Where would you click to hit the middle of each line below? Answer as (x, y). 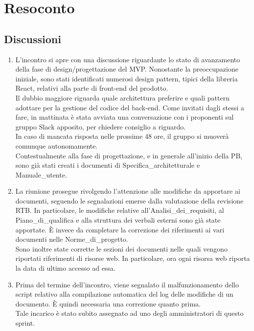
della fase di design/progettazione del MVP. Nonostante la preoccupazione (127, 69)
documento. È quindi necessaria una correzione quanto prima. (108, 303)
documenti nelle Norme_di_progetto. (72, 239)
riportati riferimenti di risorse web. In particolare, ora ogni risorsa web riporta (133, 258)
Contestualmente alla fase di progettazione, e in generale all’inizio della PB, (129, 155)
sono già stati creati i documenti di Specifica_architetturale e (108, 165)
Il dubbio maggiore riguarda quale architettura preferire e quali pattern (122, 97)
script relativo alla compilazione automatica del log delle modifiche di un (124, 294)
